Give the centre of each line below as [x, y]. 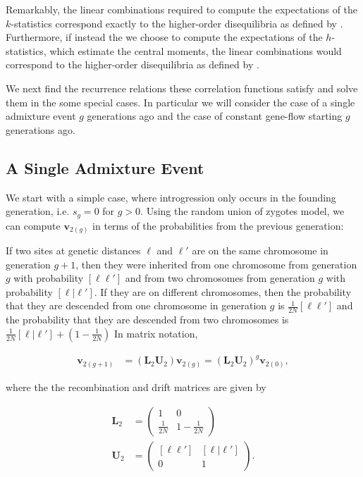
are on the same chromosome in [260, 250]
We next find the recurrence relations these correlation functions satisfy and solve [182, 88]
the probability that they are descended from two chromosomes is [147, 320]
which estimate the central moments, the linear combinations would [196, 50]
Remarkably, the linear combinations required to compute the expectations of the [182, 9]
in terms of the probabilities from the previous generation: [218, 225]
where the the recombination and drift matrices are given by [136, 386]
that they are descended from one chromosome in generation [136, 305]
